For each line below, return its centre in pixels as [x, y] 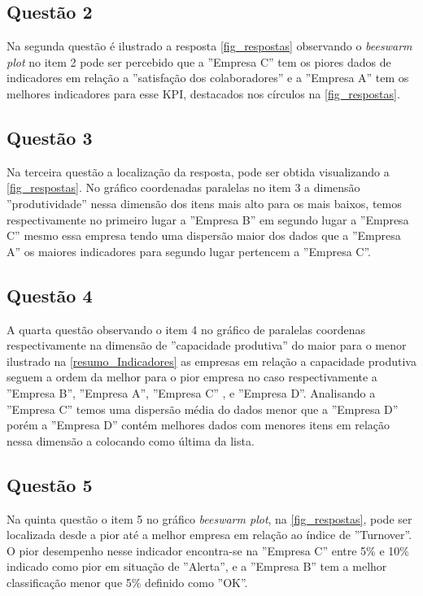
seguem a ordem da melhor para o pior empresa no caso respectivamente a [192, 377]
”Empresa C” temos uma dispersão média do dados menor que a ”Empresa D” [203, 409]
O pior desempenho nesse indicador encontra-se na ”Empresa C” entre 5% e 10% [208, 550]
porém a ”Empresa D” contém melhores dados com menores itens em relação [198, 425]
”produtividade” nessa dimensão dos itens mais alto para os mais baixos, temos [204, 203]
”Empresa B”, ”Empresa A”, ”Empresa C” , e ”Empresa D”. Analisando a [191, 392]
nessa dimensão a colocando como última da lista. [131, 440]
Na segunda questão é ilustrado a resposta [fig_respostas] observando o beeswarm [209, 46]
